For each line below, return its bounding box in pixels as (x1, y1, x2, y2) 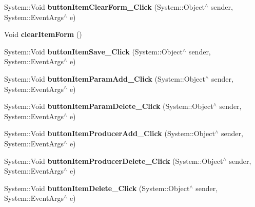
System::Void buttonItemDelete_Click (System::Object (4, 182, 190, 193)
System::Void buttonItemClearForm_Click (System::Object (4, 2, 205, 12)
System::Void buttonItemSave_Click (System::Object (4, 46, 183, 57)
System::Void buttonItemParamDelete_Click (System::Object (4, 101, 213, 111)
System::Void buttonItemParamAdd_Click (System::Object (4, 73, 205, 84)
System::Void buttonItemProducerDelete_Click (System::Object (4, 155, 223, 166)
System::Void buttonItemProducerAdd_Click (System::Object (4, 128, 215, 139)
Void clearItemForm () (4, 29, 82, 40)
